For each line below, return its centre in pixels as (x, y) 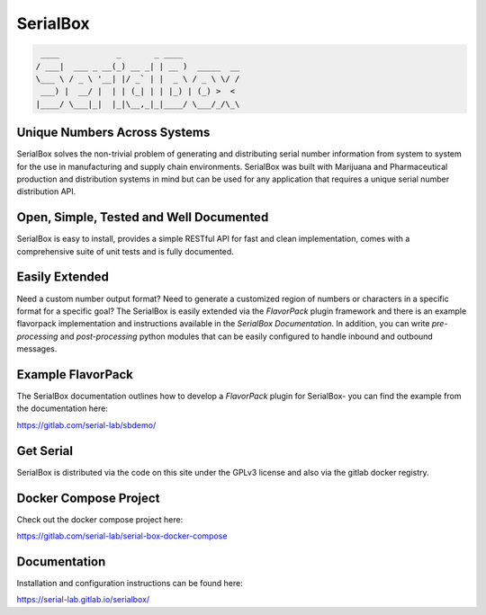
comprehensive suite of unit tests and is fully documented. (125, 251)
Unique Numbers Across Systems (113, 133)
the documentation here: (62, 408)
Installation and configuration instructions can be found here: (130, 583)
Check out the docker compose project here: (100, 519)
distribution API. (46, 192)
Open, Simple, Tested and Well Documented (143, 217)
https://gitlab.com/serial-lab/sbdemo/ (86, 425)
